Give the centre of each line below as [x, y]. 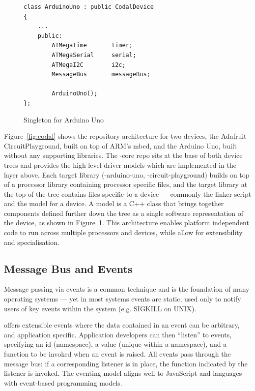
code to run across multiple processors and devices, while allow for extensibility [123, 232]
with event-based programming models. [63, 382]
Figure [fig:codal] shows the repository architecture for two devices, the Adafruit [125, 136]
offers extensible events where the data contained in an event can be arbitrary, [122, 325]
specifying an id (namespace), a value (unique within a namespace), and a [115, 344]
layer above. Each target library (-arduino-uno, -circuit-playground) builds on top [127, 174]
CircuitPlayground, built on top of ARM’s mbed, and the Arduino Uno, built [120, 145]
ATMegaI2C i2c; [89, 65]
